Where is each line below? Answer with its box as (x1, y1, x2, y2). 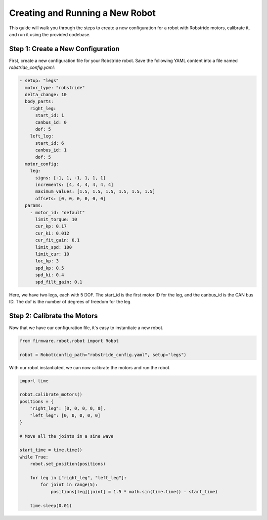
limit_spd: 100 (35, 244, 72, 250)
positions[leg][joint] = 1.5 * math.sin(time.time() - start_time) (50, 489, 218, 494)
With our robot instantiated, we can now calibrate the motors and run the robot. (9, 364, 171, 370)
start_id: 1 (35, 113, 64, 118)
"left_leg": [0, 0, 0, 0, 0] (30, 412, 101, 418)
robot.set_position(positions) (30, 461, 106, 467)
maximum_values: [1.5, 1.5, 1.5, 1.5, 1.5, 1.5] (35, 189, 155, 194)
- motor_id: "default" (30, 210, 85, 215)
